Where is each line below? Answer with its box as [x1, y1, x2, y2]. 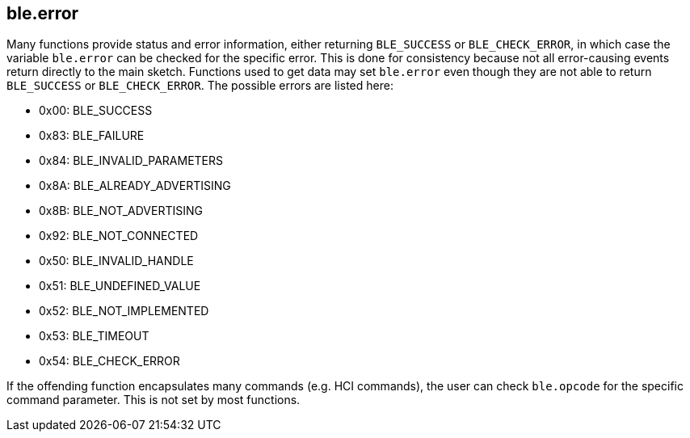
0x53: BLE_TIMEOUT [39, 329, 149, 343]
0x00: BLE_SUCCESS [39, 103, 153, 118]
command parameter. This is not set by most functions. [6, 393, 301, 407]
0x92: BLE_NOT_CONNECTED [39, 229, 199, 243]
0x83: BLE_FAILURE [39, 128, 145, 143]
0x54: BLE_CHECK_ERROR [39, 354, 180, 369]
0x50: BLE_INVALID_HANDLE [39, 254, 194, 268]
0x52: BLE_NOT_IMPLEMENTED [39, 304, 209, 318]
